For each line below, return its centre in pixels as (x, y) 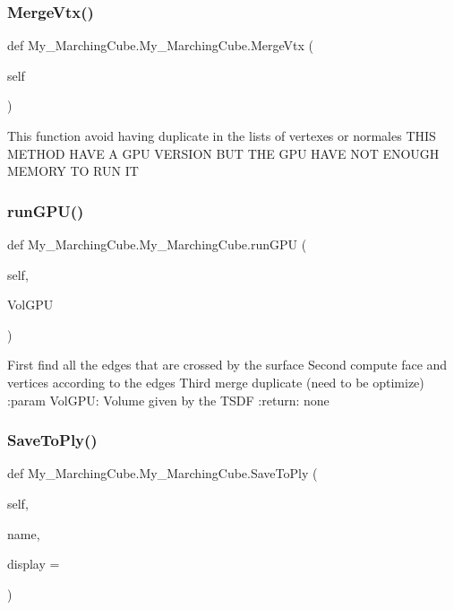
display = (34, 564)
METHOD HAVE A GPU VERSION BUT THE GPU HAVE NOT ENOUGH (223, 153)
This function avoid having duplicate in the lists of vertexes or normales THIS (222, 135)
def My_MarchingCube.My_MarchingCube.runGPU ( (157, 244)
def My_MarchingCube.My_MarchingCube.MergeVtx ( (161, 45)
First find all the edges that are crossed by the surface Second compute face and (227, 365)
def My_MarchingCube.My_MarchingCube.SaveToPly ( (163, 473)
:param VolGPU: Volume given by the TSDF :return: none (168, 400)
